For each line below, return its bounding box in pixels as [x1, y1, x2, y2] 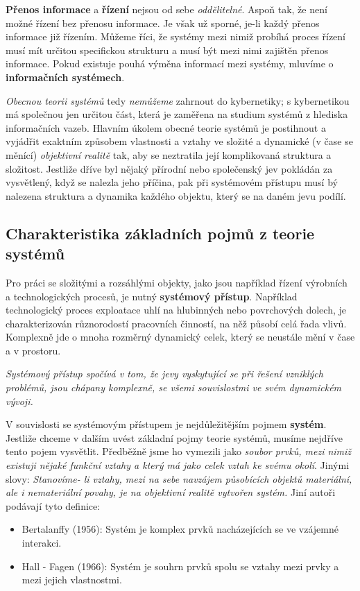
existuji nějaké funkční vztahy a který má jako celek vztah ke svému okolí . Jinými [6, 458, 350, 472]
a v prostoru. [6, 343, 61, 357]
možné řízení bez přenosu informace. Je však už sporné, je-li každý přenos [6, 15, 320, 30]
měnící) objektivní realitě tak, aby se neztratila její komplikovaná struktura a [6, 147, 332, 162]
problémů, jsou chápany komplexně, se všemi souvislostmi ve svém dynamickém [6, 380, 342, 395]
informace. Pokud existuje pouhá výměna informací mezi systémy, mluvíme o [6, 56, 334, 71]
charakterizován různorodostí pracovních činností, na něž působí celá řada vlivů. [6, 316, 347, 330]
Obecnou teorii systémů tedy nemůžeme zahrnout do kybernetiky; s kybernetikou [6, 93, 350, 108]
